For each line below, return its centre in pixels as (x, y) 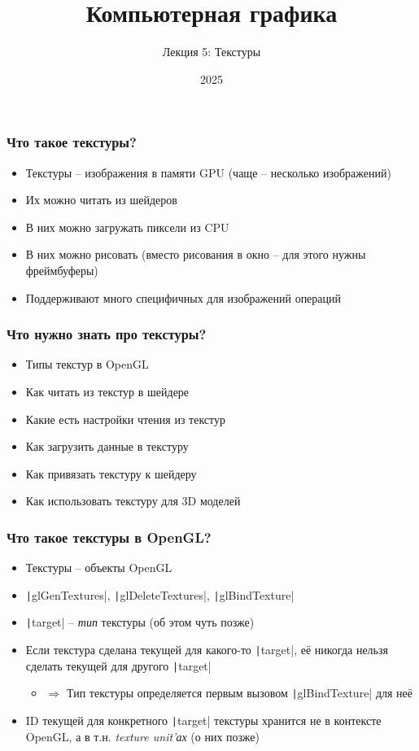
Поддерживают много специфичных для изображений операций (183, 297)
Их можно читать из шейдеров (101, 200)
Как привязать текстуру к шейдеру (111, 473)
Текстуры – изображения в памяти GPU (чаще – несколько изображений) (208, 172)
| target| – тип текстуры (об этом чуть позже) (140, 622)
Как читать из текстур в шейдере (107, 391)
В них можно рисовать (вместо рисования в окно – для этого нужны (196, 254)
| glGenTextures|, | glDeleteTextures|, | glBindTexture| (160, 594)
